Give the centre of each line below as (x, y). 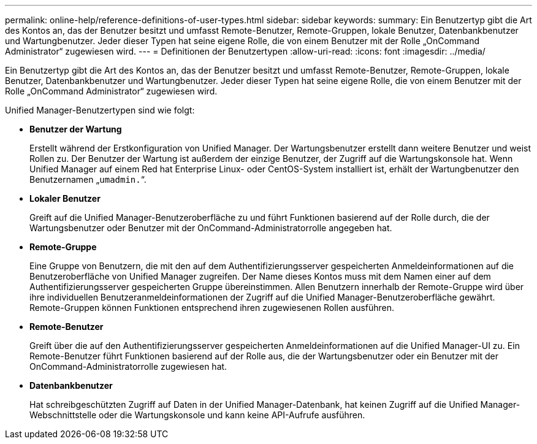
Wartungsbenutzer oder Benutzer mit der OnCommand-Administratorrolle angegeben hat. (211, 228)
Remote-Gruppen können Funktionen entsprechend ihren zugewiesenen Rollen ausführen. (212, 308)
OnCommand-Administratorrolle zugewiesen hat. (128, 366)
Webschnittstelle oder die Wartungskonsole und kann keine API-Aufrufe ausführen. (197, 415)
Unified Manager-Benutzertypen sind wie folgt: (100, 110)
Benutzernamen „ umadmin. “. (88, 179)
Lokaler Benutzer (65, 198)
